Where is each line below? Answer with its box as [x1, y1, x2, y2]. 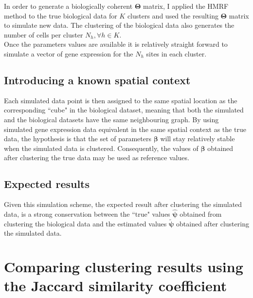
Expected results [4, 176, 90, 191]
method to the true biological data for [4, 10, 117, 20]
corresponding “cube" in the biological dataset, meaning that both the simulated [4, 105, 244, 115]
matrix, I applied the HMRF [143, 1, 229, 11]
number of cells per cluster [4, 29, 83, 39]
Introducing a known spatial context [4, 72, 191, 87]
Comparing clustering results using [4, 257, 243, 277]
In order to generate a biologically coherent [4, 1, 133, 11]
